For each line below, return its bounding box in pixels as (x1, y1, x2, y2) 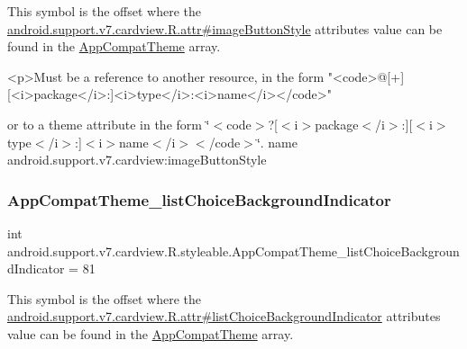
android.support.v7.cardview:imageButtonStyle (7, 150, 267, 169)
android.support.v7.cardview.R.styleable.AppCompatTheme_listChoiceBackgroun (7, 241, 460, 260)
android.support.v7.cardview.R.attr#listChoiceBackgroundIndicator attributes (7, 307, 441, 326)
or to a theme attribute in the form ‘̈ (7, 114, 210, 133)
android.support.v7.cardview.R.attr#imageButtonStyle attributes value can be (7, 19, 443, 38)
